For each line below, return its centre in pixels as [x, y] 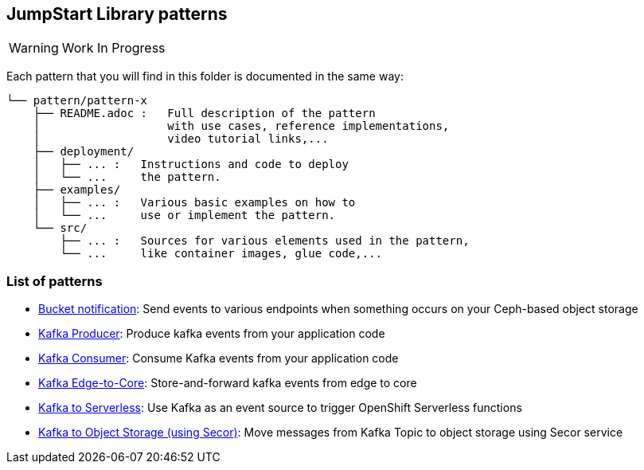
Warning [34, 48]
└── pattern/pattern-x [77, 101]
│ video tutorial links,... [181, 139]
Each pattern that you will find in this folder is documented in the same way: [205, 76]
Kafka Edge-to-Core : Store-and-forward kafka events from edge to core [228, 383]
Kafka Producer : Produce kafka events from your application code [212, 334]
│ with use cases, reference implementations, [241, 126]
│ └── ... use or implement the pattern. [184, 215]
